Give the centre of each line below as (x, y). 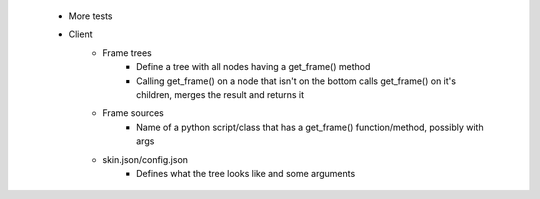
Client (81, 34)
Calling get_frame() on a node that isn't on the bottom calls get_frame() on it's (296, 81)
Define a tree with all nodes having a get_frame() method (253, 67)
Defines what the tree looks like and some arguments (246, 173)
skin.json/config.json (145, 159)
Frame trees (127, 52)
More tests (91, 16)
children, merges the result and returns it (220, 94)
